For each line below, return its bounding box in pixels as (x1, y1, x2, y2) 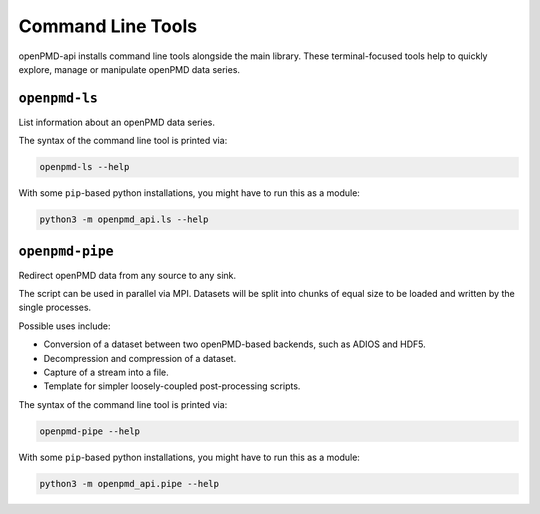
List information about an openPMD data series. (18, 116, 215, 128)
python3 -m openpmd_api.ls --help (39, 214, 209, 225)
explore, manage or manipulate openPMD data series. (18, 63, 240, 75)
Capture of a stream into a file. (43, 366, 169, 379)
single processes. (18, 301, 92, 314)
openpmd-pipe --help (39, 425, 140, 437)
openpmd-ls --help (39, 161, 130, 173)
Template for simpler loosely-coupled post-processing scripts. (43, 380, 301, 392)
